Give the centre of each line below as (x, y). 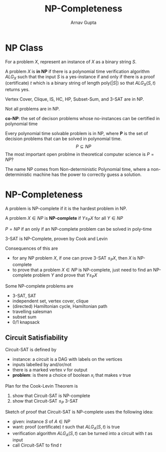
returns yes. (17, 90)
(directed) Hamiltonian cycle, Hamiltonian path (60, 306)
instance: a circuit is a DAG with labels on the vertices (67, 359)
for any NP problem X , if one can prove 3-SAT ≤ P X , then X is (74, 259)
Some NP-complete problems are (39, 286)
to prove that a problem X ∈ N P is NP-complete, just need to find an (82, 270)
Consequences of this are (32, 248)
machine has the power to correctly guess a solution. (87, 174)
